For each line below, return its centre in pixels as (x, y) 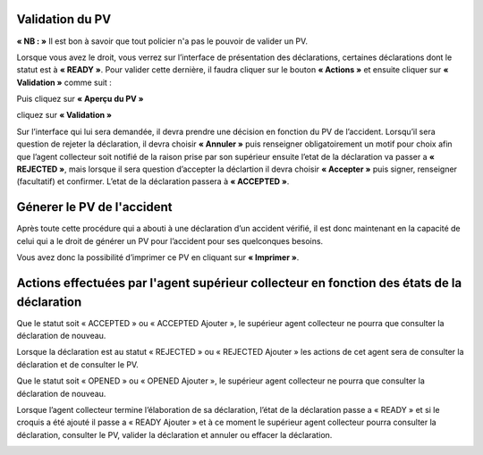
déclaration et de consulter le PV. (77, 364)
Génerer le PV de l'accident (94, 207)
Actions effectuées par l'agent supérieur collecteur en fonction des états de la (239, 283)
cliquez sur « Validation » (64, 115)
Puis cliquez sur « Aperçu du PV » (80, 99)
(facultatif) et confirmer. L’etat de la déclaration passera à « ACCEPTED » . (153, 181)
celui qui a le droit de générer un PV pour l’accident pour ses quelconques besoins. (170, 240)
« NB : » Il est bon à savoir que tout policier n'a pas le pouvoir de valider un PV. (162, 41)
